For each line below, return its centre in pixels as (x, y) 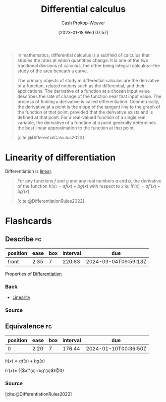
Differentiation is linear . (29, 171)
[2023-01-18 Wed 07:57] (83, 32)
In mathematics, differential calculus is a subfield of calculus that (83, 55)
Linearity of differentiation (60, 158)
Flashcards (28, 221)
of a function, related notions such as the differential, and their (81, 86)
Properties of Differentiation (33, 274)
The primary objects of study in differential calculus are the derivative (88, 80)
